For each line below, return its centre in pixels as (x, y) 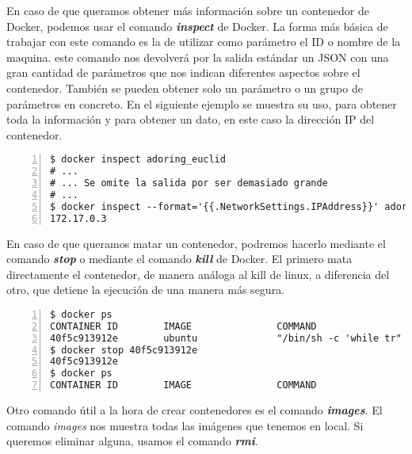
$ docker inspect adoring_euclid (138, 160)
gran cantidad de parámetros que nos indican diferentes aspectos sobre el (183, 72)
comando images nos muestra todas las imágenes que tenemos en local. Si (185, 425)
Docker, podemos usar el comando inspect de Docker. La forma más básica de (197, 26)
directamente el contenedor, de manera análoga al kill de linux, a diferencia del (198, 274)
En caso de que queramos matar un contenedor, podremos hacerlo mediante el (196, 243)
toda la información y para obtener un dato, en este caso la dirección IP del (191, 119)
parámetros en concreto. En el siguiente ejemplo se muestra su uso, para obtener (202, 103)
